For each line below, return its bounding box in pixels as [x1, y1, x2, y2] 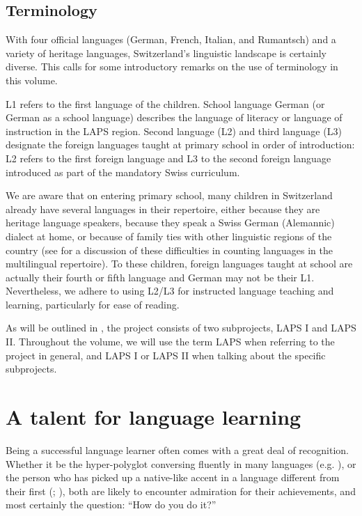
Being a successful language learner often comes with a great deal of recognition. [6, 442, 349, 457]
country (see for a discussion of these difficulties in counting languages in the [6, 242, 333, 257]
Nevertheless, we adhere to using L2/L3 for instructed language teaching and [6, 283, 334, 298]
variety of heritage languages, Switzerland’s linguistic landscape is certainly [6, 45, 327, 60]
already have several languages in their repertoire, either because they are [6, 201, 320, 216]
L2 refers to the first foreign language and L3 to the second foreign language [6, 150, 331, 165]
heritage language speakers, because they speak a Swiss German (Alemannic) [6, 215, 335, 230]
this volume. [6, 72, 58, 87]
